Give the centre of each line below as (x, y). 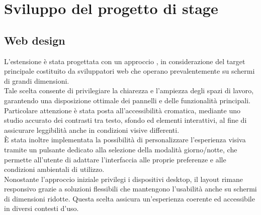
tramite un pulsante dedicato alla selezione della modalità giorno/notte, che (121, 149)
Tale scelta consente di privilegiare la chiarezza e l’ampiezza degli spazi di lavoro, (129, 90)
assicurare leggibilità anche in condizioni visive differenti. (92, 130)
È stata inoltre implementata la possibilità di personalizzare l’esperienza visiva (125, 140)
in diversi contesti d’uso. (41, 208)
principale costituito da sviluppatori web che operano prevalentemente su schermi (129, 71)
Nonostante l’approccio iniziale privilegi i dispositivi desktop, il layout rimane (123, 179)
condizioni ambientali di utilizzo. (54, 169)
